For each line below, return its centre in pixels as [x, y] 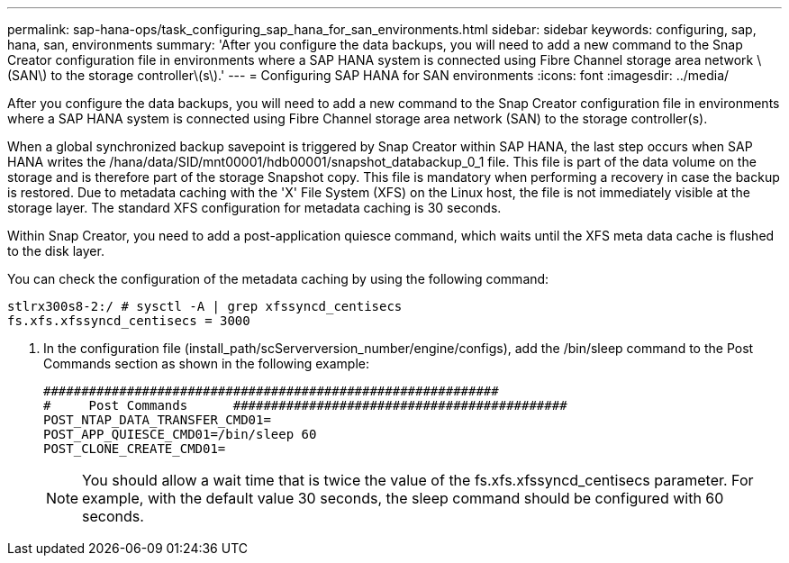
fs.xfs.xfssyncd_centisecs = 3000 [129, 321]
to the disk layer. [56, 251]
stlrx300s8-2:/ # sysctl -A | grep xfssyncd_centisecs [205, 306]
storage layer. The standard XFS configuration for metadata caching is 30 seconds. [254, 208]
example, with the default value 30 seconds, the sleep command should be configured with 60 [403, 498]
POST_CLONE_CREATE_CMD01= [135, 449]
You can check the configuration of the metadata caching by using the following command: [278, 279]
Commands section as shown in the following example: [207, 363]
